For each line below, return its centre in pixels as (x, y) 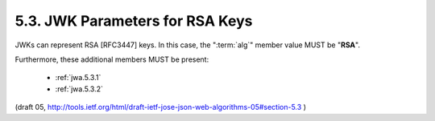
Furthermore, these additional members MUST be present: (112, 59)
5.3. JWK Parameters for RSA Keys (134, 21)
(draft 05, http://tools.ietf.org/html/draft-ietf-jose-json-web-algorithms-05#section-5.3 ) (160, 107)
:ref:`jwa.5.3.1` (78, 78)
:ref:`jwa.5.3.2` (79, 89)
